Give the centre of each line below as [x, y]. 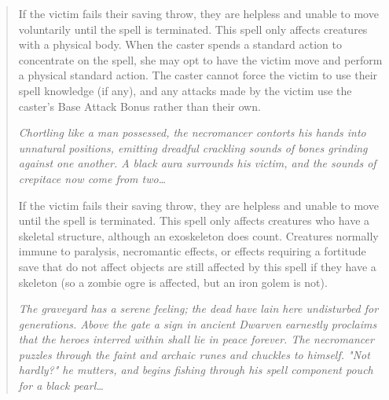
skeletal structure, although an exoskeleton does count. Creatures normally [198, 235]
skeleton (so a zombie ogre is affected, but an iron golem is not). [173, 282]
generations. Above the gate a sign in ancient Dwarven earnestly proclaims [198, 323]
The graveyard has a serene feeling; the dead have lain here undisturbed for [198, 308]
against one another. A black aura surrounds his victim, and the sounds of [197, 163]
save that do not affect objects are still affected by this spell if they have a [197, 266]
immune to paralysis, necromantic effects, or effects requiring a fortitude [192, 251]
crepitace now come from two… [92, 178]
